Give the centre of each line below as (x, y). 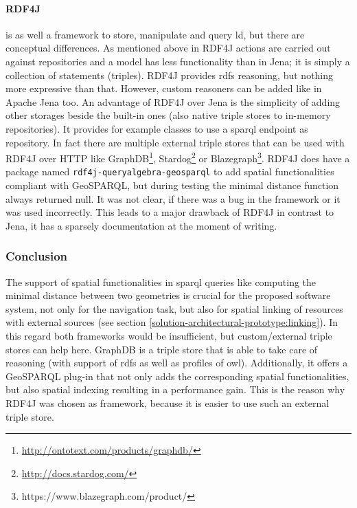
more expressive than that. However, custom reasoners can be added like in (164, 88)
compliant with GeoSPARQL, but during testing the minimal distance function (172, 185)
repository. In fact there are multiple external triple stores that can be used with (175, 142)
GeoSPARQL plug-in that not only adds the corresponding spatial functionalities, (177, 376)
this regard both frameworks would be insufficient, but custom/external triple (169, 336)
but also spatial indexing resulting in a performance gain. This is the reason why (175, 389)
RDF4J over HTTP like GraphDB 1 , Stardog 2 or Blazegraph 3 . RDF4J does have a (178, 157)
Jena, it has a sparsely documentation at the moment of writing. (141, 225)
